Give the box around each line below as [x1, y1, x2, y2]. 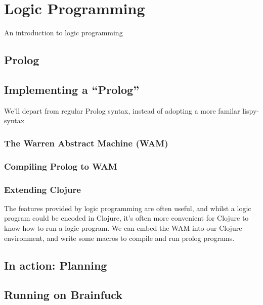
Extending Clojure [4, 183, 81, 195]
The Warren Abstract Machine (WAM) [4, 136, 168, 149]
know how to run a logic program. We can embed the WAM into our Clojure [4, 222, 242, 233]
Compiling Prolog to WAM [4, 160, 117, 172]
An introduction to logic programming [4, 27, 123, 38]
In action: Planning [4, 257, 107, 273]
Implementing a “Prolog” [4, 81, 140, 97]
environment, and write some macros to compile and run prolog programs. [4, 232, 235, 243]
